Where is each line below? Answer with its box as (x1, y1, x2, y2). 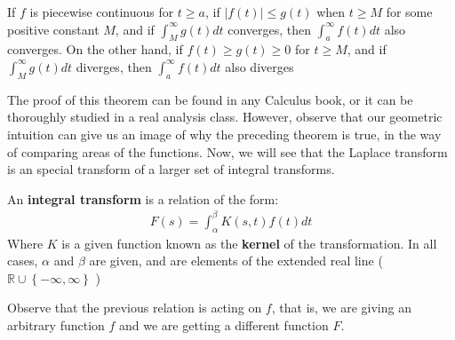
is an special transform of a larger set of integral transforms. (7, 160, 335, 178)
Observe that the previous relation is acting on (7, 298, 262, 317)
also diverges (225, 57, 294, 75)
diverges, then (76, 57, 152, 75)
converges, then (227, 20, 312, 38)
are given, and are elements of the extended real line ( (89, 251, 383, 270)
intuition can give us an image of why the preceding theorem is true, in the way (7, 124, 442, 143)
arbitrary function (7, 316, 105, 335)
